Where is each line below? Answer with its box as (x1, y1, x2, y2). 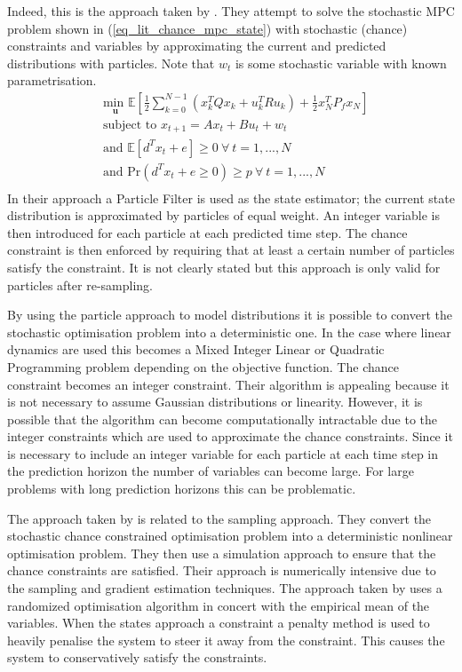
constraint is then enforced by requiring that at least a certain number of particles (7, 241, 455, 259)
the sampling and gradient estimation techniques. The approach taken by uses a (7, 579, 442, 597)
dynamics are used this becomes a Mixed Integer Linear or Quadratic (7, 340, 385, 359)
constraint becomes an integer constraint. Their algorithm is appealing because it (7, 375, 450, 393)
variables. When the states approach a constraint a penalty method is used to (7, 613, 430, 632)
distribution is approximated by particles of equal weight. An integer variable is (7, 206, 441, 225)
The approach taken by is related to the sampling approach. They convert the (7, 509, 432, 527)
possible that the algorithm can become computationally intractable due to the (7, 409, 438, 428)
